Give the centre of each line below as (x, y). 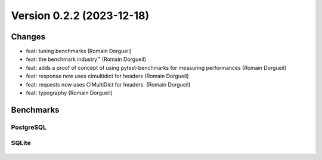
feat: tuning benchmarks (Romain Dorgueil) (79, 51)
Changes (28, 37)
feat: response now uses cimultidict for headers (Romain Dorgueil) (107, 76)
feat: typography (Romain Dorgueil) (69, 93)
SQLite (21, 143)
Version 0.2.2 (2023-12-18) (80, 16)
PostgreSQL (29, 127)
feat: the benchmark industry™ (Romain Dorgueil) (86, 59)
